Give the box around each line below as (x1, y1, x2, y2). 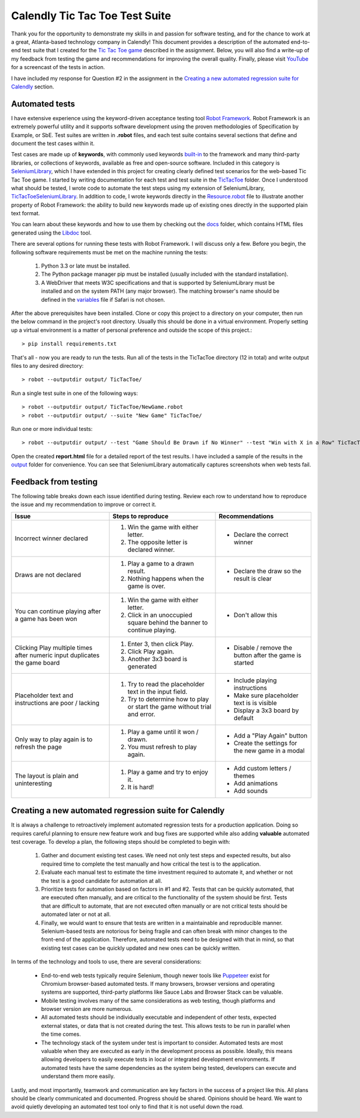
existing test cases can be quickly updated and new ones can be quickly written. (41, 944, 241, 952)
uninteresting (14, 779, 52, 787)
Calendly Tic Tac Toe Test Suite (11, 9, 171, 22)
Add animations (233, 779, 278, 787)
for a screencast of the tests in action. (11, 64, 105, 71)
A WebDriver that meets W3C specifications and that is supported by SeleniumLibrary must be (41, 279, 275, 286)
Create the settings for (233, 739, 298, 747)
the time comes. (41, 1031, 81, 1038)
